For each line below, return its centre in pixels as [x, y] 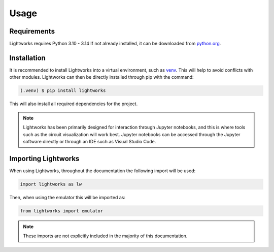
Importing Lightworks [44, 158]
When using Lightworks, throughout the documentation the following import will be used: [102, 171]
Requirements [32, 31]
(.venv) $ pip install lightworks [63, 91]
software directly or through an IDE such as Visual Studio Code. [90, 141]
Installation [27, 58]
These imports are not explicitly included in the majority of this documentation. [105, 236]
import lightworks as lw [51, 184]
